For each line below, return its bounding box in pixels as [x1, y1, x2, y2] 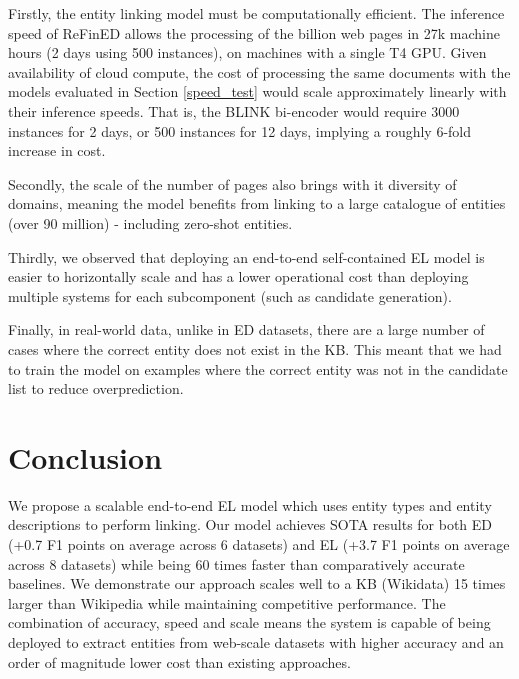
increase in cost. [8, 140, 106, 161]
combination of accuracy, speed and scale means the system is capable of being [8, 612, 491, 633]
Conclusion [8, 436, 163, 477]
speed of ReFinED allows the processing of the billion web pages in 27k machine [8, 22, 500, 43]
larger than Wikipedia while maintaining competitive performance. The [8, 592, 446, 613]
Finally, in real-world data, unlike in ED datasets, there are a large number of [8, 319, 485, 340]
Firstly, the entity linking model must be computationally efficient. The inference [8, 3, 505, 23]
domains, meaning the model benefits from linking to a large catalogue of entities [8, 193, 506, 214]
